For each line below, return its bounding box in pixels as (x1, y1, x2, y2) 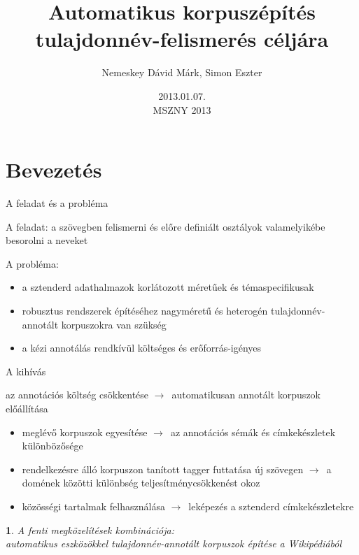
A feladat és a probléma (6, 196, 108, 210)
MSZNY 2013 (153, 102, 211, 117)
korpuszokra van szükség (61, 317, 167, 331)
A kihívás (6, 363, 46, 378)
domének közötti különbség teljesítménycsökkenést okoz (22, 475, 260, 490)
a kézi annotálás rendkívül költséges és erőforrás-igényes (22, 340, 262, 355)
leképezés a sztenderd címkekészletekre (188, 498, 354, 513)
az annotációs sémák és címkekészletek (170, 424, 336, 439)
